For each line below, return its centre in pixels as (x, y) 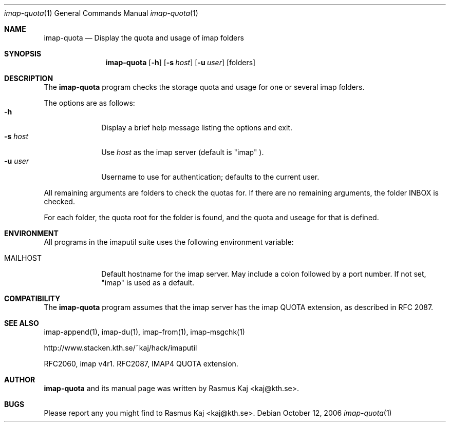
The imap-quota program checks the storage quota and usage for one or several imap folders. (204, 87)
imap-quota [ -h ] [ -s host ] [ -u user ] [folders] (181, 62)
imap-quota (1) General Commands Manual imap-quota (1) (101, 13)
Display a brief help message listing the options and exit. (197, 128)
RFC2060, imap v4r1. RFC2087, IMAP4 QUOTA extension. (141, 364)
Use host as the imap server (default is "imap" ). (183, 152)
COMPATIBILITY (32, 298)
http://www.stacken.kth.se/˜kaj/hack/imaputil (120, 348)
